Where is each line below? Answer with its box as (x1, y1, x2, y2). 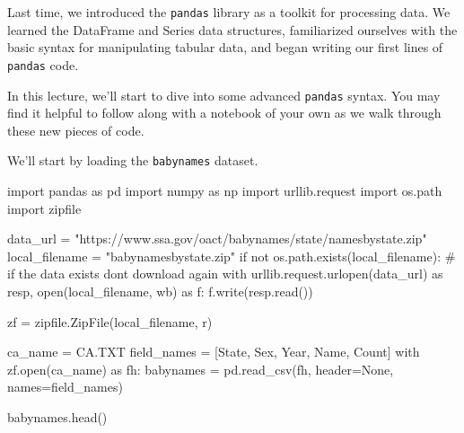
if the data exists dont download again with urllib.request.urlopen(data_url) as (7, 264, 443, 283)
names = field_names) (7, 377, 123, 396)
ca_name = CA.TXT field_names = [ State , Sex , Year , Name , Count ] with (7, 342, 420, 361)
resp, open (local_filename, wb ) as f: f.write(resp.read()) (7, 281, 313, 300)
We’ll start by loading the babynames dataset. (7, 151, 258, 170)
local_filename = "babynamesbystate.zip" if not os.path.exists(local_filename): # (7, 246, 456, 265)
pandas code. (7, 55, 79, 74)
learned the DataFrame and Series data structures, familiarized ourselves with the (7, 20, 458, 39)
